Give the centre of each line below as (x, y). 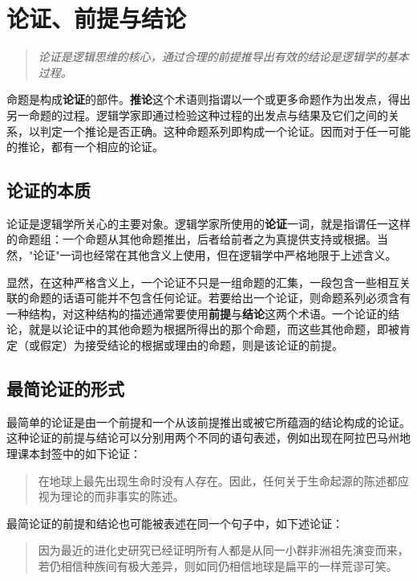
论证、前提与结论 (97, 18)
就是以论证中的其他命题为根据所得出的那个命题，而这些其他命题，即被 (214, 329)
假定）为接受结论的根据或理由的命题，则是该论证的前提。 (191, 345)
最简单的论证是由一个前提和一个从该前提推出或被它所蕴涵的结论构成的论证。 (208, 421)
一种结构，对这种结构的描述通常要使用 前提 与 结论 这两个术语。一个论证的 (197, 313)
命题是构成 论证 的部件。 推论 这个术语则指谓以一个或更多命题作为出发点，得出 (208, 99)
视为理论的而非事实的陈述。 (111, 496)
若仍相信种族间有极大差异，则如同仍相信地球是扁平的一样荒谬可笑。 (218, 566)
